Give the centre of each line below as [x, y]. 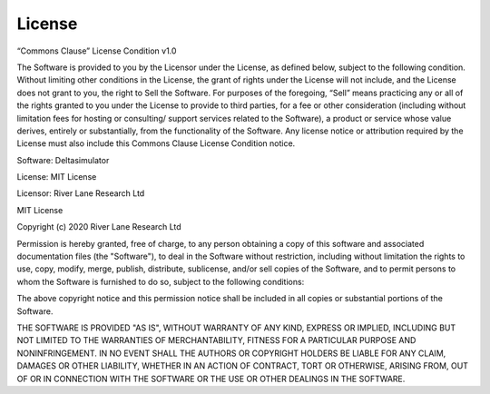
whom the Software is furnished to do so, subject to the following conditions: [161, 281]
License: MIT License [57, 177]
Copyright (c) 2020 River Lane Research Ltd [99, 227]
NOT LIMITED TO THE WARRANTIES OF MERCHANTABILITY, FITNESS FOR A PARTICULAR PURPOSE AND [216, 340]
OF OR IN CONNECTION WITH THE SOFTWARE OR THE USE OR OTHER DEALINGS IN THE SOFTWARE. [211, 379]
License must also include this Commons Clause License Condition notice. [156, 143]
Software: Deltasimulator [63, 160]
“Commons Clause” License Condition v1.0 [97, 51]
